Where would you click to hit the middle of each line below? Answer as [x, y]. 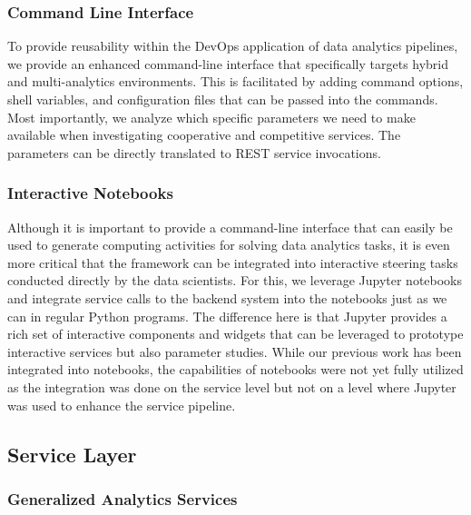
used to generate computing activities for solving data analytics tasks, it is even [229, 245]
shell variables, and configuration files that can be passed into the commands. [223, 99]
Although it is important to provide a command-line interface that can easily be [230, 227]
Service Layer [72, 454]
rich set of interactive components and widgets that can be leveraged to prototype [235, 334]
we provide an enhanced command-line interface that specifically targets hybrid [228, 63]
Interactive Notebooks [90, 193]
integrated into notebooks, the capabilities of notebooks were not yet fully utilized [235, 369]
